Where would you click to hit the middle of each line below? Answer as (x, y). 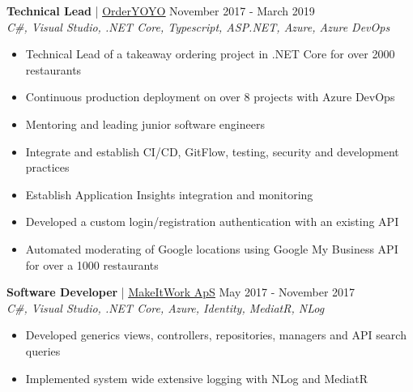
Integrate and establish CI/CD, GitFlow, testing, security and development (212, 151)
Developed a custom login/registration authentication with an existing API (212, 222)
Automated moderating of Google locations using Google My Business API (212, 248)
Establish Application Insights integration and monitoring (169, 194)
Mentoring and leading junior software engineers (145, 124)
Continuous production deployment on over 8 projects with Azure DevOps (210, 97)
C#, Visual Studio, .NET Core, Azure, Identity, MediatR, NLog (166, 307)
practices (47, 167)
